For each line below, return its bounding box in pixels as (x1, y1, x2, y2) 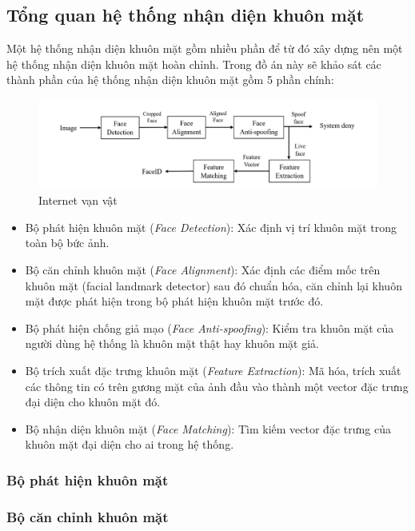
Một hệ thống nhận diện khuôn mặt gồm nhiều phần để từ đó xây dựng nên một (6, 40, 403, 57)
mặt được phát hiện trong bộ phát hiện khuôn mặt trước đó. (25, 293, 324, 309)
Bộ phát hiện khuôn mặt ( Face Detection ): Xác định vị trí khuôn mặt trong (25, 218, 397, 235)
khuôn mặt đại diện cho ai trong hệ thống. (25, 436, 234, 453)
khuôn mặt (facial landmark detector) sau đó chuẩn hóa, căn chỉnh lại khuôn (25, 277, 402, 293)
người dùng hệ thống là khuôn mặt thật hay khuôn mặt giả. (25, 335, 319, 352)
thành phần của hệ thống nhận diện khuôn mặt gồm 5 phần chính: (6, 71, 334, 88)
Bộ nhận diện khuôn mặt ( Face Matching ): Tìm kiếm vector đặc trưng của (25, 420, 391, 437)
